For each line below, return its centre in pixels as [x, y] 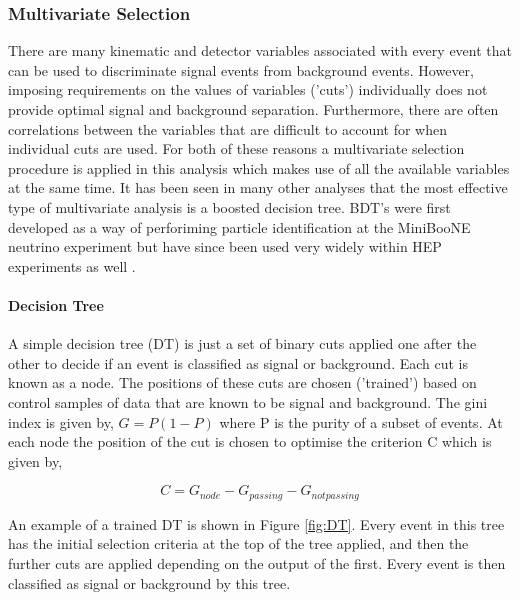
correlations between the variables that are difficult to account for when [227, 128]
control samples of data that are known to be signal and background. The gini [248, 401]
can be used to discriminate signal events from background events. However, [241, 69]
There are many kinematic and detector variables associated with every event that [260, 50]
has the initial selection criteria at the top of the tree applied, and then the [238, 543]
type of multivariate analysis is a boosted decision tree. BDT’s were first [229, 206]
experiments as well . [72, 265]
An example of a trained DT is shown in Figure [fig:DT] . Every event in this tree [256, 523]
